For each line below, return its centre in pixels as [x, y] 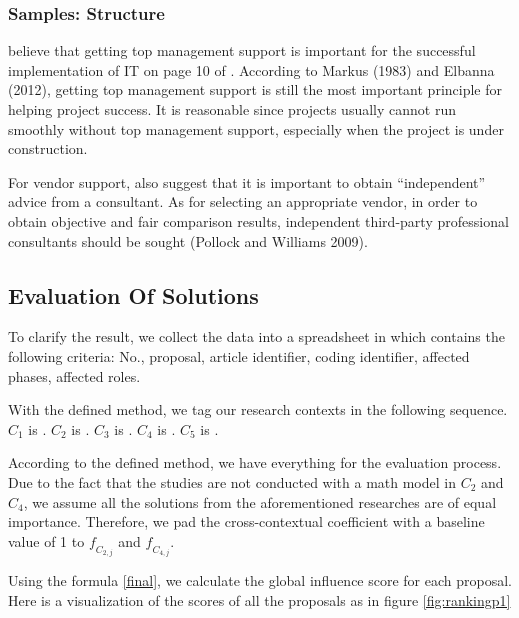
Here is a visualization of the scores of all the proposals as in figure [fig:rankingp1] [259, 599]
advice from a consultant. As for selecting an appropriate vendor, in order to [243, 201]
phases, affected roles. [74, 375]
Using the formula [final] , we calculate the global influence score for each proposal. [260, 580]
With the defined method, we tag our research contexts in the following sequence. [258, 409]
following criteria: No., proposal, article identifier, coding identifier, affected [239, 355]
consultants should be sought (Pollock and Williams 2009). [188, 240]
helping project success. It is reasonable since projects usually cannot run [232, 109]
